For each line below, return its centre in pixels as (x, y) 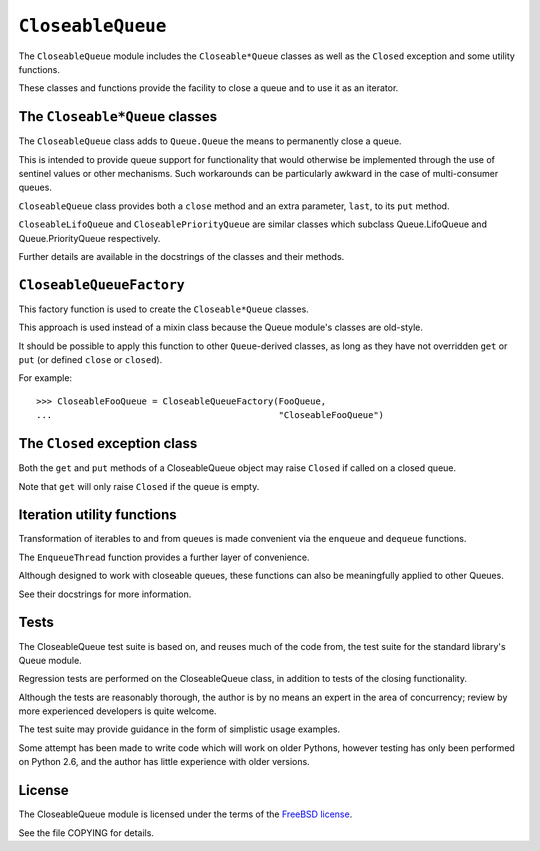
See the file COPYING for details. (86, 832)
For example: (45, 378)
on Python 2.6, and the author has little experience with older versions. (164, 762)
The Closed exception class (108, 443)
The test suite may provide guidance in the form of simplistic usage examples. (179, 729)
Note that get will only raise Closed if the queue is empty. (139, 486)
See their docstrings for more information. (105, 594)
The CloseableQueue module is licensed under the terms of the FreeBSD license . (185, 814)
